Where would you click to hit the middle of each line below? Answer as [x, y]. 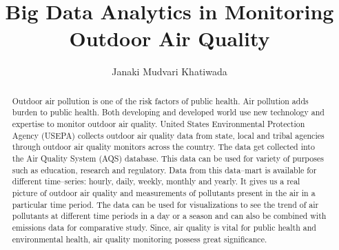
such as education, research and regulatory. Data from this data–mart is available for [164, 170]
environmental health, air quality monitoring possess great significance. [140, 239]
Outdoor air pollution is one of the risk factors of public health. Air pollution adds [160, 100]
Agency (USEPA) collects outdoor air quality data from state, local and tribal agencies [168, 135]
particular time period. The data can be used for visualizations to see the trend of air [165, 204]
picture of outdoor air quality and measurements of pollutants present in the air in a [164, 192]
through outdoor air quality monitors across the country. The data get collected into [163, 147]
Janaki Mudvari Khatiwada [169, 71]
